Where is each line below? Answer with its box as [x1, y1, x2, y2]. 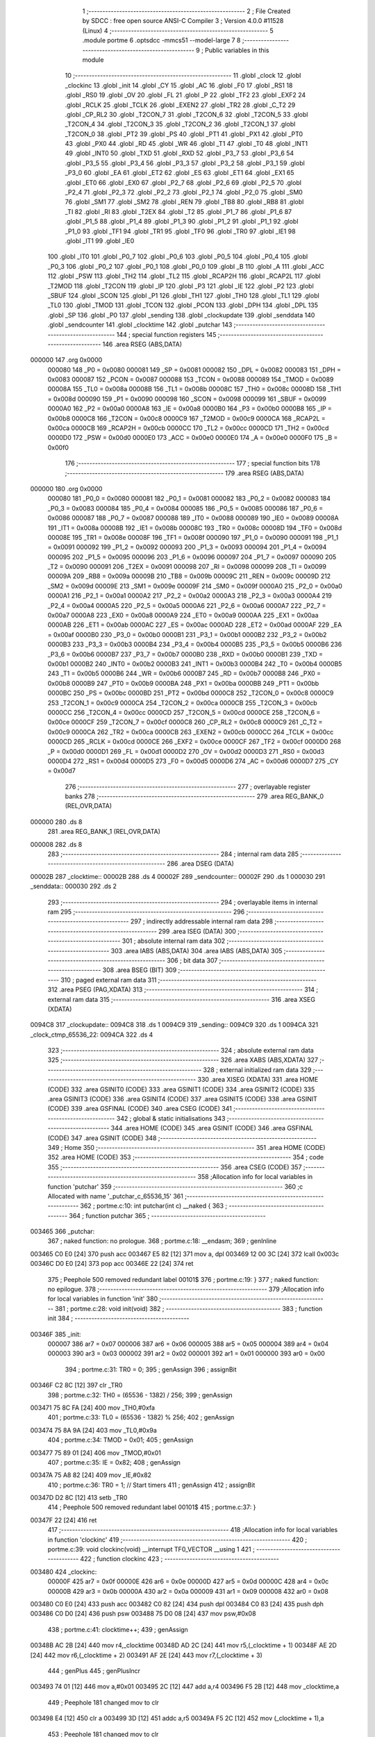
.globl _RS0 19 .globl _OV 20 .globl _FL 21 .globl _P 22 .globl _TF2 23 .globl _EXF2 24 [65, 91, 306, 99]
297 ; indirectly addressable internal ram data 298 [130, 917, 274, 925]
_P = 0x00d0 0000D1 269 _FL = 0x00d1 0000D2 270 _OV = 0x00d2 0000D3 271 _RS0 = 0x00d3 [47, 747, 325, 755]
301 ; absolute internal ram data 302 [122, 937, 226, 945]
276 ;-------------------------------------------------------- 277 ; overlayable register [65, 782, 310, 791]
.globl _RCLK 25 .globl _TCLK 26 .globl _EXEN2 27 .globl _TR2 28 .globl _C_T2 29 [65, 101, 296, 109]
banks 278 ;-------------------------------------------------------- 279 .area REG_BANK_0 [65, 792, 324, 800]
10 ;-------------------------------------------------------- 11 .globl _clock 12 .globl [65, 72, 301, 80]
